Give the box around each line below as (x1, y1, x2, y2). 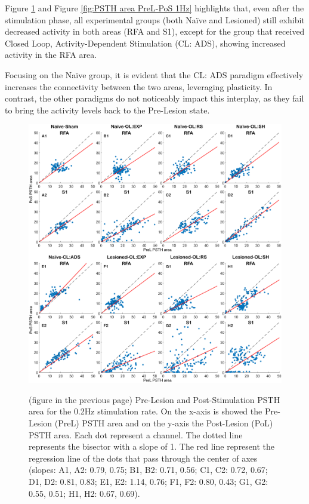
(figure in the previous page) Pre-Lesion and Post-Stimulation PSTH (29, 393, 280, 405)
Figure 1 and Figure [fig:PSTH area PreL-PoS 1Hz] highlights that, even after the (5, 2, 304, 14)
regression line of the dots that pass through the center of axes (29, 451, 258, 464)
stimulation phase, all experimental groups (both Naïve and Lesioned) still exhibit (5, 13, 305, 26)
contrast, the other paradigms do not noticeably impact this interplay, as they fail (5, 92, 304, 105)
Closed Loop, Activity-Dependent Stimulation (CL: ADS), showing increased (5, 36, 286, 49)
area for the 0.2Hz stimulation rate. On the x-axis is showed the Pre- (29, 405, 280, 417)
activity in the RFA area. (5, 48, 97, 61)
